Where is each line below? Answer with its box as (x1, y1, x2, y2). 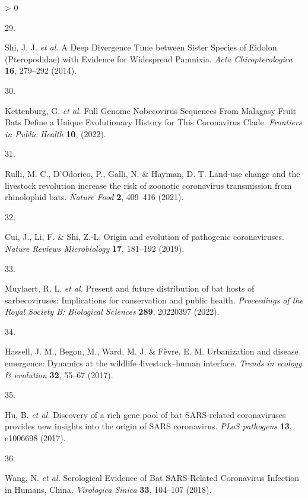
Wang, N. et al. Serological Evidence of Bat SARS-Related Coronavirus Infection (5, 471, 300, 484)
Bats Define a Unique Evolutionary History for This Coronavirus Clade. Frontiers (5, 116, 302, 128)
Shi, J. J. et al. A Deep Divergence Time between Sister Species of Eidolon (5, 41, 277, 53)
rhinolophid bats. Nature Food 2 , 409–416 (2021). (5, 191, 184, 203)
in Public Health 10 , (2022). (5, 127, 106, 140)
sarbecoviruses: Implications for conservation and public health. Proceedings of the (5, 293, 303, 306)
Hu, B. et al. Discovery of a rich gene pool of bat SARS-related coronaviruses (5, 408, 286, 420)
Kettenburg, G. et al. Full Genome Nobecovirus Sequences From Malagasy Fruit (5, 104, 297, 116)
